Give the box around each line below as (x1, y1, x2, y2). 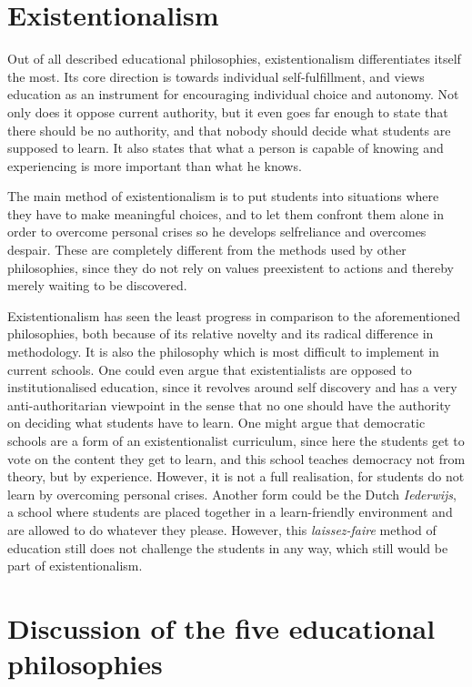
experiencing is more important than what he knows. (7, 156, 302, 175)
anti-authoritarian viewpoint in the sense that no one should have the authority (7, 395, 451, 414)
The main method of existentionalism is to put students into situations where (7, 187, 439, 206)
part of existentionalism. (7, 556, 143, 575)
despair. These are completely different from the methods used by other (7, 240, 407, 259)
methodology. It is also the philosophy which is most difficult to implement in (7, 342, 439, 361)
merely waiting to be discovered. (7, 276, 187, 295)
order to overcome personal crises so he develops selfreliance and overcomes (7, 222, 427, 241)
